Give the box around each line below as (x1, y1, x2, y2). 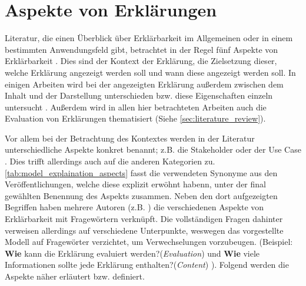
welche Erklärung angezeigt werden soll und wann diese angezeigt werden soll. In (5, 66, 296, 78)
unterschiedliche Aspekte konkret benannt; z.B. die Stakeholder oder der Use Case (5, 143, 301, 156)
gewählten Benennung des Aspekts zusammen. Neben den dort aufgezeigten (5, 189, 278, 201)
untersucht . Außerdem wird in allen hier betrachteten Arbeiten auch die (5, 100, 267, 113)
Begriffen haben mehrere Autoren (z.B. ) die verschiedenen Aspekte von (5, 201, 264, 213)
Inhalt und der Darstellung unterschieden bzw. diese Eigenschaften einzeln (5, 89, 273, 102)
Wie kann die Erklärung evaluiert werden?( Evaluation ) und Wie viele (5, 247, 260, 259)
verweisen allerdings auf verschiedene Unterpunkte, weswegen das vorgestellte (5, 224, 284, 236)
